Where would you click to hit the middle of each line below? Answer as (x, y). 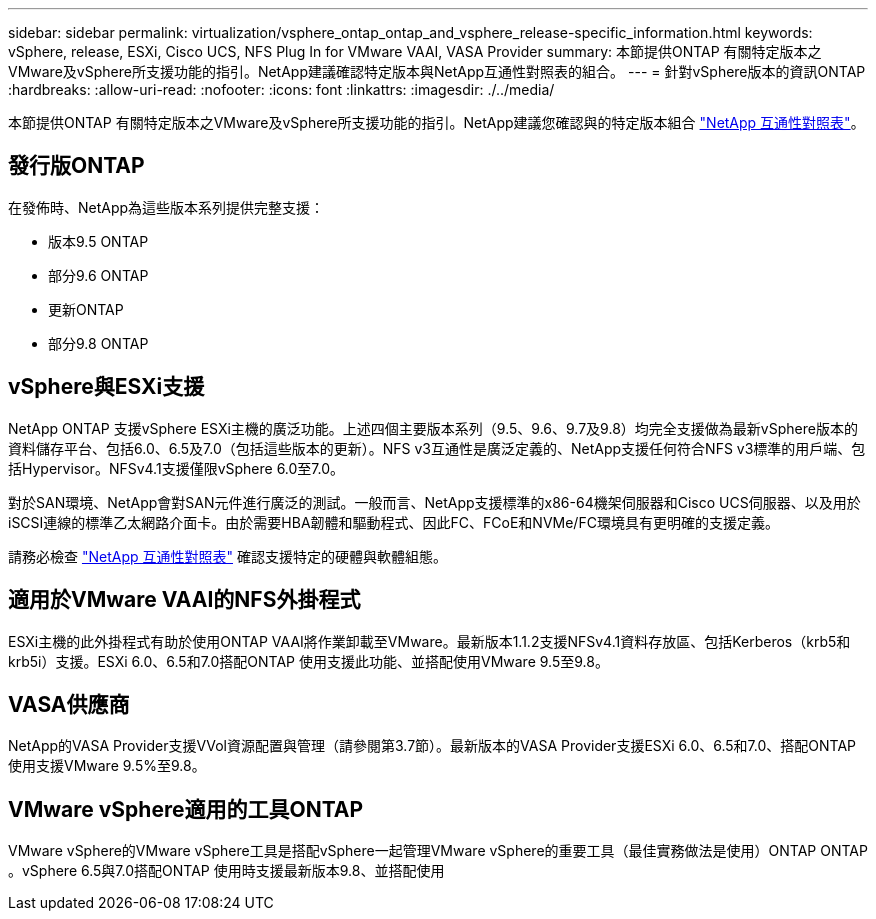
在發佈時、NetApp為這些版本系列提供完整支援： (166, 207)
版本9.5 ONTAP (98, 241)
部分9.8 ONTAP (98, 343)
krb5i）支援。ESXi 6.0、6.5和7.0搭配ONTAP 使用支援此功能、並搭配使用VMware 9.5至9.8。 (308, 661)
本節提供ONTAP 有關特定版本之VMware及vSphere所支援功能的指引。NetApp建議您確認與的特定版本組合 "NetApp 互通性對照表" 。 (436, 122)
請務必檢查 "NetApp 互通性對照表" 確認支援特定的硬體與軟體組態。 (227, 556)
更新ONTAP (86, 309)
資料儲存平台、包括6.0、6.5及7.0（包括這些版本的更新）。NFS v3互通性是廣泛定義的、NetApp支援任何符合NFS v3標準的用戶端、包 (437, 448)
